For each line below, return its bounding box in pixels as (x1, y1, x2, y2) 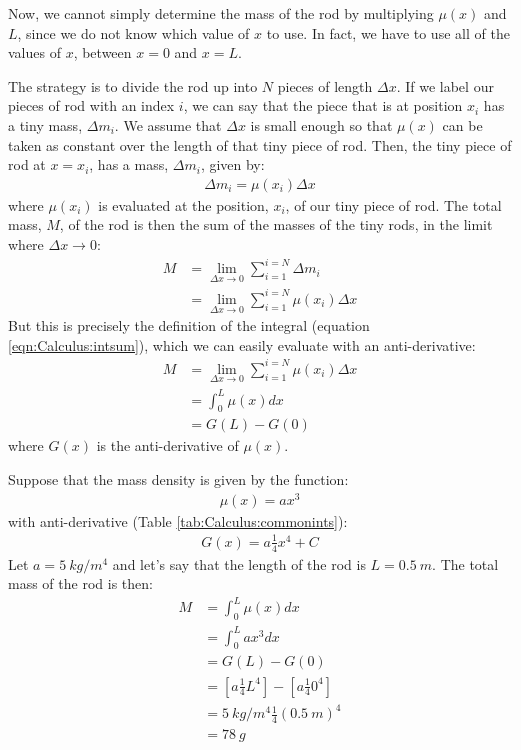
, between (73, 42, 132, 63)
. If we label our (396, 75, 494, 96)
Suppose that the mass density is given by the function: (8, 468, 349, 489)
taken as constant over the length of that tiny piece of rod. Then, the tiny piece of (8, 134, 512, 155)
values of (8, 42, 61, 63)
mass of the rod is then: (8, 573, 153, 594)
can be (442, 114, 483, 135)
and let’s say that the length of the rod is (112, 553, 366, 574)
